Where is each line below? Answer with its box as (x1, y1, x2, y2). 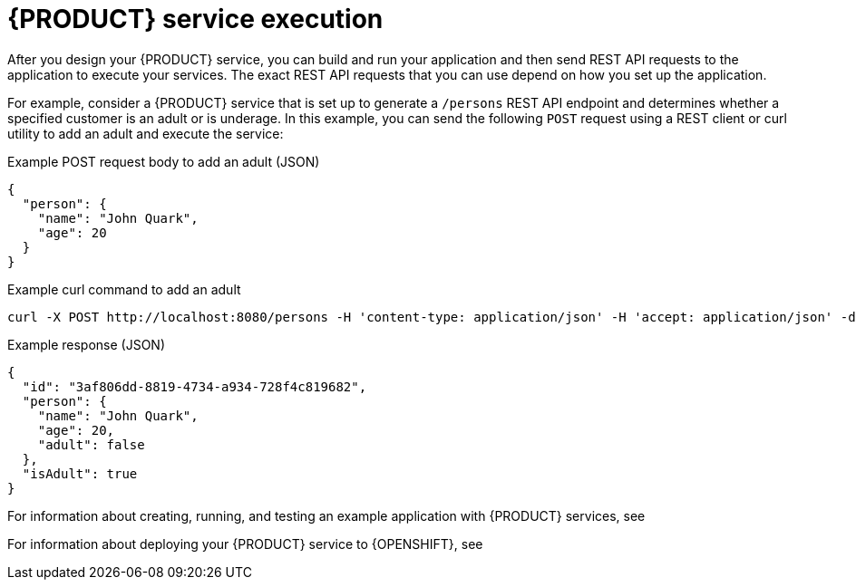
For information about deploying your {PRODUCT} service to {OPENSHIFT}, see (7, 535, 483, 552)
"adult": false (37, 437, 145, 452)
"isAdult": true (22, 466, 138, 481)
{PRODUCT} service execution (7, 4, 384, 34)
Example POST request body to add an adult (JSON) (7, 153, 320, 169)
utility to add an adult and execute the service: (7, 125, 284, 141)
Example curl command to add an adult (7, 281, 241, 297)
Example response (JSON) (7, 336, 166, 352)
